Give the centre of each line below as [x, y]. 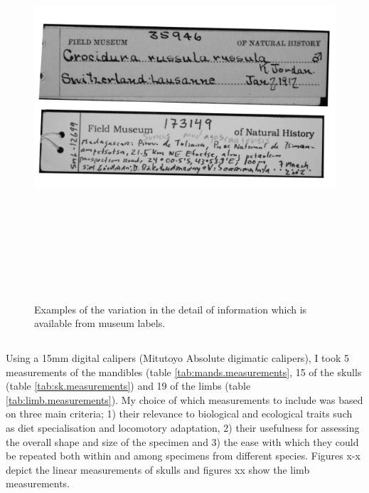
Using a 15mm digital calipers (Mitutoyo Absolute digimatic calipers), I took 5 [177, 358]
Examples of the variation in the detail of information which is [171, 309]
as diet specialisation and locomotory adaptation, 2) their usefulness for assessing [183, 428]
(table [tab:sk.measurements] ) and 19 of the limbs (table [128, 386]
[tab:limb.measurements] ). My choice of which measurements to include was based [184, 399]
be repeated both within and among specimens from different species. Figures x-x [183, 456]
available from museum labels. [100, 323]
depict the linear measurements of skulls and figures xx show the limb [158, 469]
